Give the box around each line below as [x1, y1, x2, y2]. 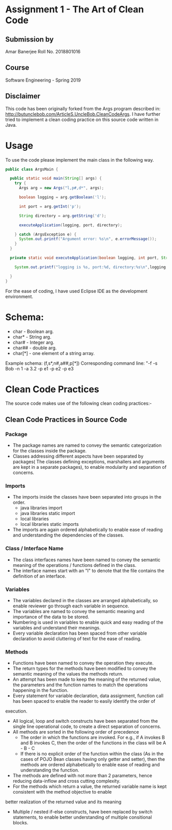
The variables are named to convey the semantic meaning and [12, 608, 144, 615]
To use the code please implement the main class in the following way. [5, 156, 155, 163]
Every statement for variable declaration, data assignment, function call [12, 693, 164, 699]
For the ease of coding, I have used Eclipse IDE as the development [5, 288, 147, 294]
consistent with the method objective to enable [12, 789, 112, 795]
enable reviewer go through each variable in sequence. [12, 603, 130, 609]
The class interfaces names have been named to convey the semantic [12, 557, 161, 563]
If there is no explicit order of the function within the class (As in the [20, 750, 164, 757]
